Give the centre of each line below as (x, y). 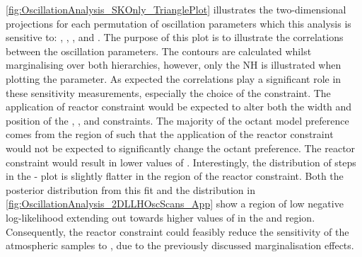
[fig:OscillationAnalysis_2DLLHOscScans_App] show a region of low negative (175, 204)
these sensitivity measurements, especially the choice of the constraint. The (168, 92)
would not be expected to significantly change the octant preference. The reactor (181, 148)
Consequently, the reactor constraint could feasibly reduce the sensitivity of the (177, 231)
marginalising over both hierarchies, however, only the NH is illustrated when (174, 65)
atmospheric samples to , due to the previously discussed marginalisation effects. (180, 245)
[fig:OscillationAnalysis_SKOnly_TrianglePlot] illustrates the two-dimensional (176, 9)
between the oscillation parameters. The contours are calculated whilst (159, 51)
